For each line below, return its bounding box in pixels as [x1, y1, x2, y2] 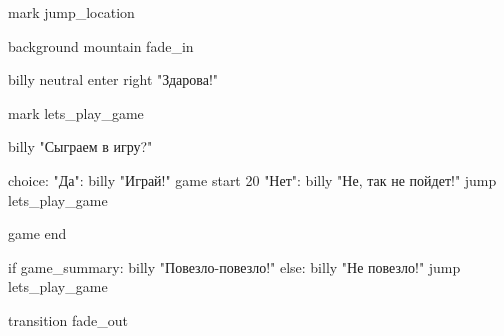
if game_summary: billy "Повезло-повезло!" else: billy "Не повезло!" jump [8, 256, 461, 277]
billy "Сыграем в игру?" [8, 136, 153, 157]
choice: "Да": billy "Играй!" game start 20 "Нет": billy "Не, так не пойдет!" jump [8, 169, 497, 190]
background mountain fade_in [8, 35, 194, 56]
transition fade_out [8, 309, 128, 330]
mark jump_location [8, 2, 135, 22]
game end [8, 223, 67, 244]
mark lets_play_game [8, 102, 144, 123]
